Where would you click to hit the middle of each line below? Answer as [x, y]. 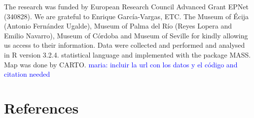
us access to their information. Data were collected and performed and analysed [125, 45]
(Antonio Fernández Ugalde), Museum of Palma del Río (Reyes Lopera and [118, 26]
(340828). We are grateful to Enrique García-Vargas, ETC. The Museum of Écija [127, 16]
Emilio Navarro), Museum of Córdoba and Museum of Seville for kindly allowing [126, 35]
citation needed [27, 74]
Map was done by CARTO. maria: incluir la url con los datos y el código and [121, 64]
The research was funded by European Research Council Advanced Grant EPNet [126, 6]
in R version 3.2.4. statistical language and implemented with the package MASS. [127, 54]
